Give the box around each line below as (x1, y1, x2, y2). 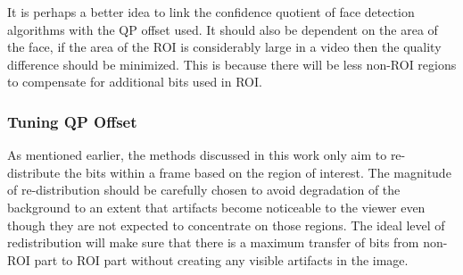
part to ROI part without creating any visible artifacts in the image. (34, 250, 409, 269)
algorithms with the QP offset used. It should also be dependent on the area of (7, 20, 438, 38)
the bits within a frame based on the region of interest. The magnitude (63, 162, 451, 181)
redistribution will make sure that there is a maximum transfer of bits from (7, 233, 419, 252)
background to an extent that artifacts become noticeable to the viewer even (7, 197, 426, 216)
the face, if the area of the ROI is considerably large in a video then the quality (7, 37, 442, 56)
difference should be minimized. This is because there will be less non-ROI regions (7, 54, 457, 73)
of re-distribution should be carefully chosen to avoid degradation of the (7, 180, 401, 199)
